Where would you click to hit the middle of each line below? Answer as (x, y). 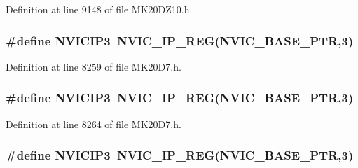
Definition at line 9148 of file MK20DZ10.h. (99, 9)
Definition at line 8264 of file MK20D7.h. (94, 124)
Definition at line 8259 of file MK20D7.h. (94, 66)
